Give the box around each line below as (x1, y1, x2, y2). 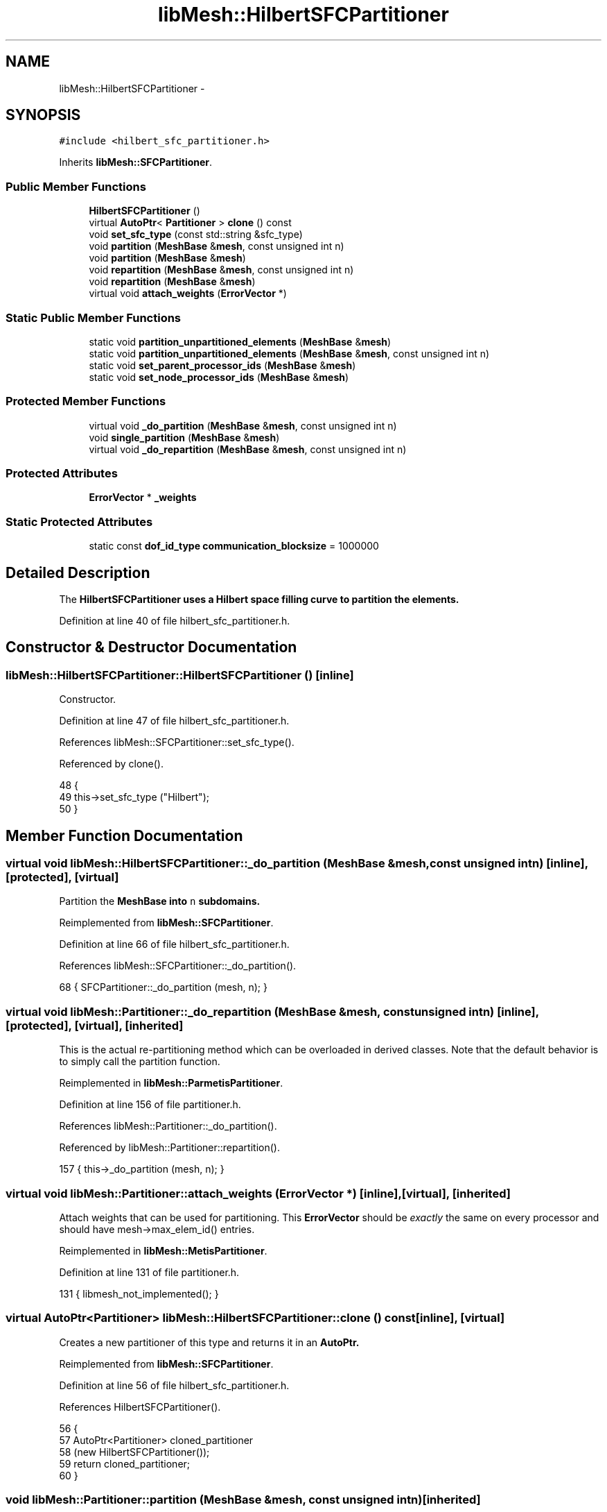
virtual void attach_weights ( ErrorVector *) (89, 287, 287, 300)
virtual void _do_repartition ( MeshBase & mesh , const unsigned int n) (89, 443, 407, 455)
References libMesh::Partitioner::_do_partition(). (59, 1120, 277, 1132)
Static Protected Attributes (6, 514, 153, 529)
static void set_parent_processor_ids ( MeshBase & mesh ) (89, 359, 356, 371)
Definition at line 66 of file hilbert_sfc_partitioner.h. (59, 938, 290, 951)
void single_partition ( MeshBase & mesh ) (89, 431, 280, 443)
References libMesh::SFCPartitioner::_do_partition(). (59, 960, 297, 972)
